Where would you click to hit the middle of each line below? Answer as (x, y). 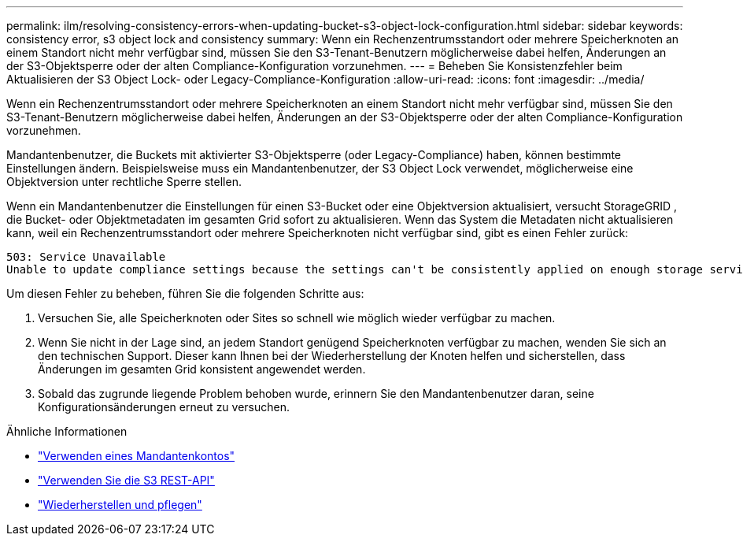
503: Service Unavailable (86, 257)
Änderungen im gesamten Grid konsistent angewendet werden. (202, 369)
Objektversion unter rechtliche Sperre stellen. (124, 182)
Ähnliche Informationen (67, 431)
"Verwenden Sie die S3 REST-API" (126, 480)
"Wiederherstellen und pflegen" (120, 505)
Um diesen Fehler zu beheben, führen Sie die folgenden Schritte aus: (185, 293)
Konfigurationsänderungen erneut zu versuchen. (164, 407)
